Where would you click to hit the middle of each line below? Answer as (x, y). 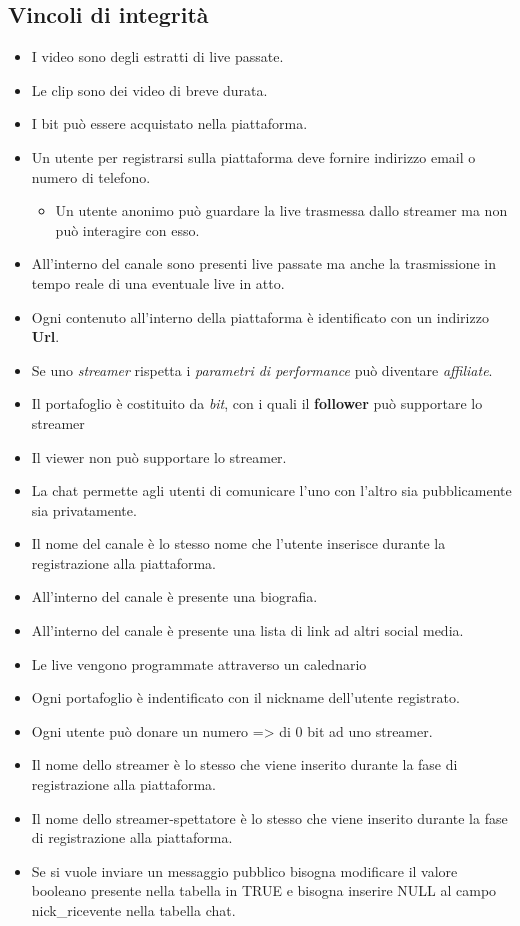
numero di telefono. (91, 176)
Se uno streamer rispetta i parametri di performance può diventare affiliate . (262, 369)
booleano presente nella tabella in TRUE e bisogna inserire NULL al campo (264, 890)
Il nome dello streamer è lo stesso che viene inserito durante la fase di (244, 764)
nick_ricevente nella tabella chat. (133, 910)
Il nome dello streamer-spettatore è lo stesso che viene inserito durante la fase (269, 817)
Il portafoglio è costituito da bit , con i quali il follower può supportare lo (257, 403)
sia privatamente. (84, 509)
